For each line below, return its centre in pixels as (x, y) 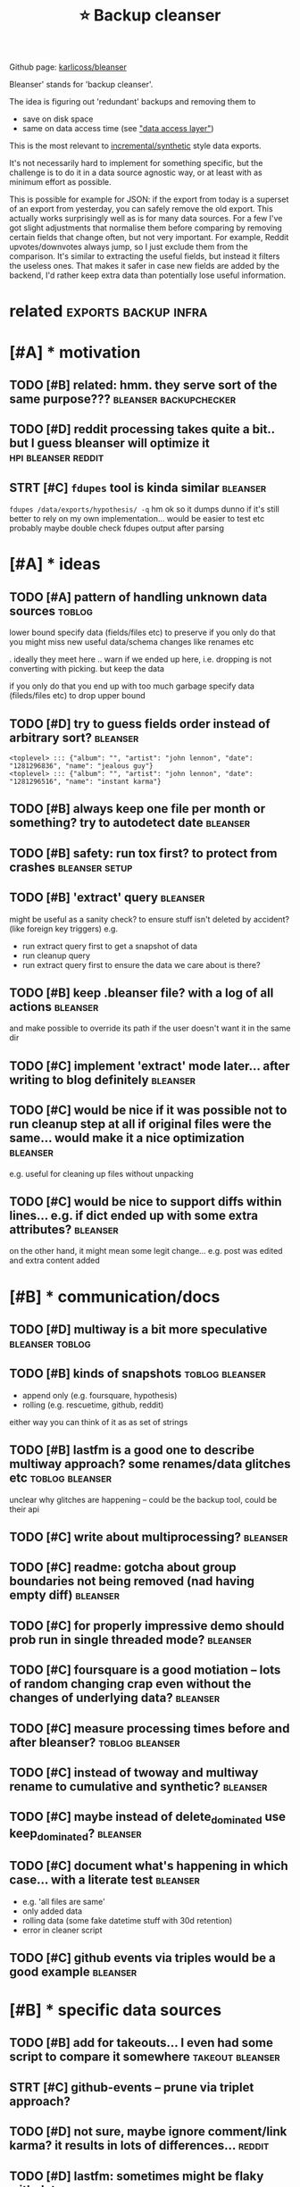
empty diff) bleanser (65, 1595)
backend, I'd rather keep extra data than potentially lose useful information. (148, 275)
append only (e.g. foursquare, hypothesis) (100, 1395)
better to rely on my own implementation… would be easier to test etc (137, 519)
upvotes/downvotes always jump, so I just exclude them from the (129, 247)
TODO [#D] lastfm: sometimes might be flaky (137, 2176)
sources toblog (51, 611)
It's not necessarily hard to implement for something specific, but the (136, 163)
